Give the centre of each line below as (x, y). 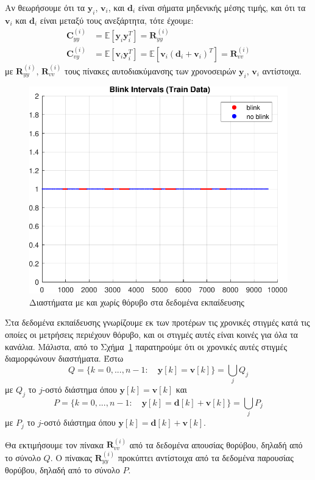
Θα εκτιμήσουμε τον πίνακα (54, 444)
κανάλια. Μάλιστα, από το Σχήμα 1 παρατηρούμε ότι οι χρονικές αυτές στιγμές (146, 346)
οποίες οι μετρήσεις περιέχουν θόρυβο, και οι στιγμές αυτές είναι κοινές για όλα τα (151, 335)
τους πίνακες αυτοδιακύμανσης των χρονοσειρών (150, 70)
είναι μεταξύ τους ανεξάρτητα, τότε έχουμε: (117, 20)
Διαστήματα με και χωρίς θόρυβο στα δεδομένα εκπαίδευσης (137, 302)
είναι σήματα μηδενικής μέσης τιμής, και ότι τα (222, 7)
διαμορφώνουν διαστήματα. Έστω (64, 358)
